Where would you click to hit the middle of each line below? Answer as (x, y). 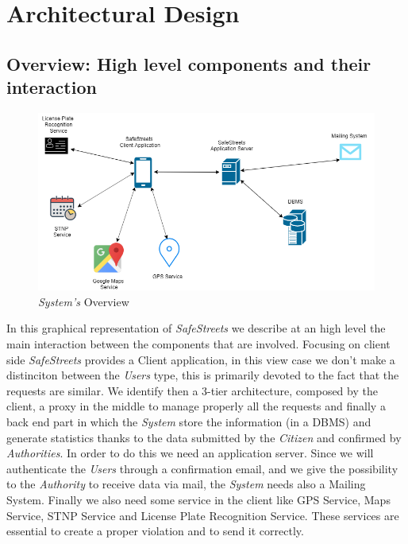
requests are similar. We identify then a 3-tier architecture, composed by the (192, 390)
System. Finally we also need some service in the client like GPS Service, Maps (198, 499)
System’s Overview (84, 301)
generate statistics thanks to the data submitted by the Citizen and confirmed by (204, 437)
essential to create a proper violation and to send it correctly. (155, 531)
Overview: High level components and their (189, 63)
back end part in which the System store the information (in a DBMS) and (189, 421)
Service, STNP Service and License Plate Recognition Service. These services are (203, 515)
